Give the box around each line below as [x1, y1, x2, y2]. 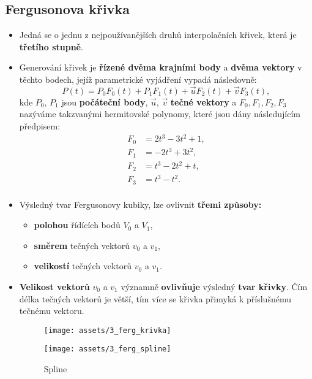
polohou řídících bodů [34, 218, 121, 231]
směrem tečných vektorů [34, 239, 130, 251]
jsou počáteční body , [61, 95, 148, 108]
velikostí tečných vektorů [34, 259, 132, 272]
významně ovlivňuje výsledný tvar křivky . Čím [121, 280, 308, 293]
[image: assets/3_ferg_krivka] [43, 326, 171, 335]
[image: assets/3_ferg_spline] [43, 345, 171, 354]
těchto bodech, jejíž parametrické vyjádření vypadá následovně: [19, 72, 257, 85]
